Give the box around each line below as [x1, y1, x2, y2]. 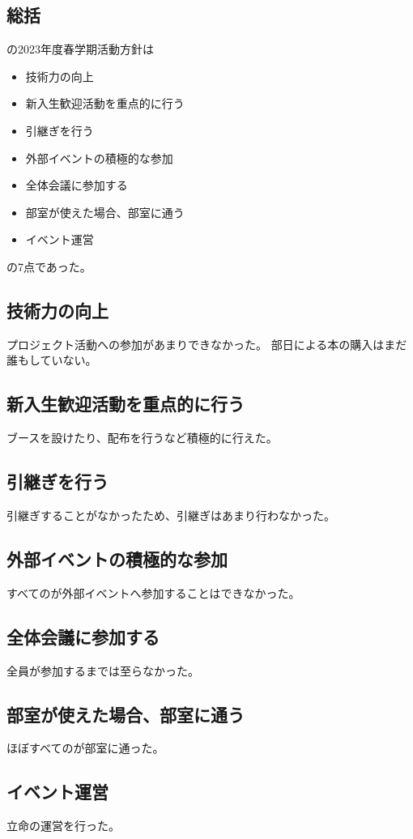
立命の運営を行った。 [6, 817, 120, 834]
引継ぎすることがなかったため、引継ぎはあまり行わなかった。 [6, 506, 335, 523]
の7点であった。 [6, 258, 92, 275]
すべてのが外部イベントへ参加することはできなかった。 [6, 584, 300, 601]
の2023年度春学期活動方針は [6, 40, 154, 57]
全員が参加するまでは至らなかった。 [6, 662, 199, 679]
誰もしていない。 [6, 351, 97, 368]
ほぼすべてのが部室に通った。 [6, 739, 164, 756]
